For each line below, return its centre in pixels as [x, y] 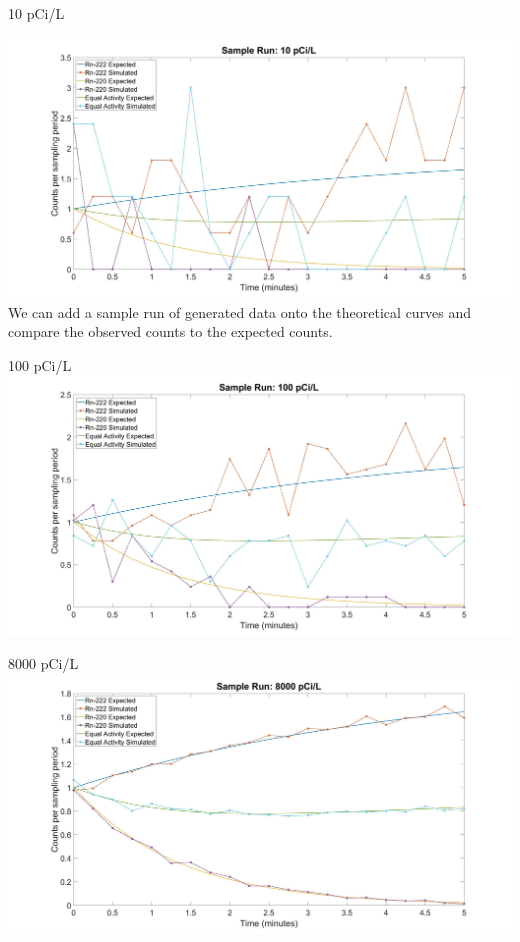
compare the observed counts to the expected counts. [170, 331]
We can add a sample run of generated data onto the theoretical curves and [240, 311]
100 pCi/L [40, 364]
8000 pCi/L [43, 663]
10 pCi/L [36, 13]
